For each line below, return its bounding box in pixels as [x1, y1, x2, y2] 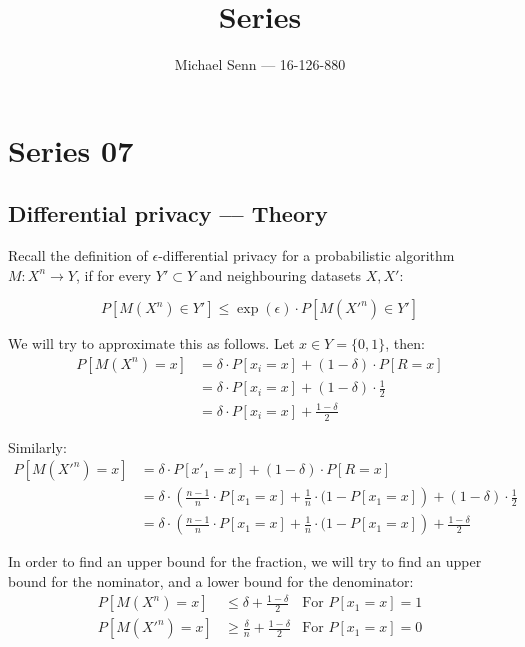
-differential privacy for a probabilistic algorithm [158, 245, 455, 266]
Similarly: [8, 436, 67, 457]
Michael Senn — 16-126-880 [174, 54, 346, 75]
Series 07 [8, 129, 134, 170]
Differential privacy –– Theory [8, 198, 328, 229]
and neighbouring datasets [199, 264, 361, 285]
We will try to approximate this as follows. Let [8, 333, 295, 354]
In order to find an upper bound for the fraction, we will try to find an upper [8, 551, 482, 572]
